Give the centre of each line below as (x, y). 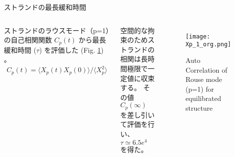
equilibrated (203, 98)
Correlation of (206, 69)
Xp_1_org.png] (208, 45)
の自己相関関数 (28, 40)
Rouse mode (204, 79)
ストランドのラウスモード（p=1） (57, 30)
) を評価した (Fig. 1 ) (71, 49)
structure (199, 108)
